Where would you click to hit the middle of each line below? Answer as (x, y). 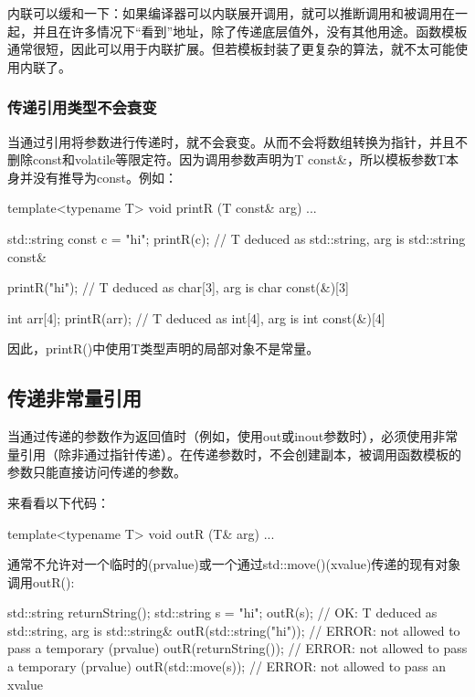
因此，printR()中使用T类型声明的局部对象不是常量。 (164, 348)
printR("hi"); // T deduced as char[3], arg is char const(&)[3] (178, 287)
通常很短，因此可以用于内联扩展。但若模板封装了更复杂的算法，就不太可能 (231, 49)
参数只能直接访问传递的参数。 (97, 472)
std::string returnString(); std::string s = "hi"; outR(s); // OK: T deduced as (222, 613)
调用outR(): (41, 581)
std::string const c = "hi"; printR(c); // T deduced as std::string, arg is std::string (237, 238)
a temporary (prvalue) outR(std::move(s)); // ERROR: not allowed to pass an (227, 666)
